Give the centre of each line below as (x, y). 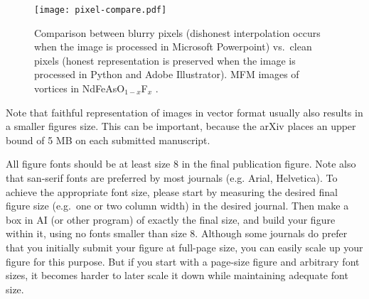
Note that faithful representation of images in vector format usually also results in (184, 112)
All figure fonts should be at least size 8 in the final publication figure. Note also (181, 164)
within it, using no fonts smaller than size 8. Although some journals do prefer (177, 233)
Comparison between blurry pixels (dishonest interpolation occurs (177, 32)
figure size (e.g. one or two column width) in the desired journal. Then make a (177, 206)
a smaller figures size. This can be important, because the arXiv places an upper (181, 126)
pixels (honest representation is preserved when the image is (165, 60)
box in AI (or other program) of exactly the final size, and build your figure (171, 219)
